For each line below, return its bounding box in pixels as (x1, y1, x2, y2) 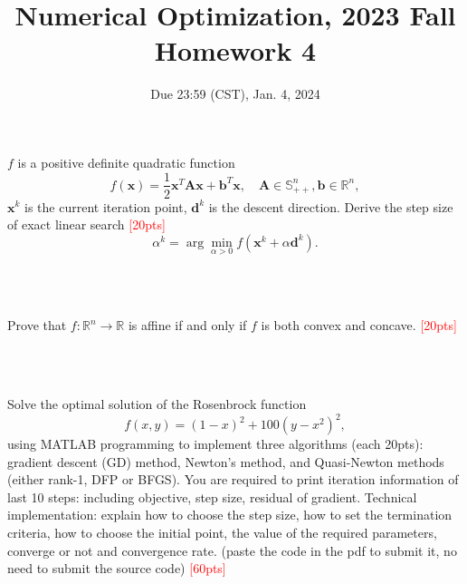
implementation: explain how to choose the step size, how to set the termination (7, 505, 453, 524)
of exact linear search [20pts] (7, 215, 166, 234)
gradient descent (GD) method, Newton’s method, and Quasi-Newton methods (7, 452, 444, 471)
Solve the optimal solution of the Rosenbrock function (7, 394, 307, 413)
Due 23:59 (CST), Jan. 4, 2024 (150, 84, 320, 103)
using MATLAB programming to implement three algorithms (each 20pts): (7, 434, 424, 453)
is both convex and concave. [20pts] (261, 316, 457, 335)
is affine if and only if (128, 316, 247, 335)
